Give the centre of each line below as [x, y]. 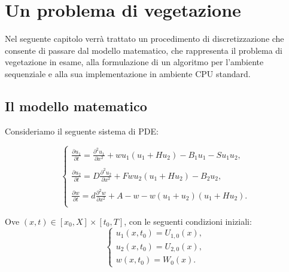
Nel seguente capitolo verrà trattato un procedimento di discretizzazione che [144, 39]
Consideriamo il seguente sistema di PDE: [82, 131]
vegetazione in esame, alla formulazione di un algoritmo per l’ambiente [134, 62]
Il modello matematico [76, 106]
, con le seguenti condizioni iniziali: [188, 221]
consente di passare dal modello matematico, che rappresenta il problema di [144, 50]
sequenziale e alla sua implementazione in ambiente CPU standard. [128, 73]
